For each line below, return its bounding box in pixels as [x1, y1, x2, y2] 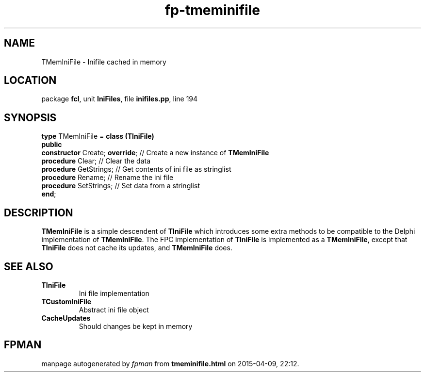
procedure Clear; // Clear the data [41, 157, 151, 165]
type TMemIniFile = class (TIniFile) [41, 132, 154, 141]
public [41, 140, 62, 149]
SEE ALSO [4, 260, 53, 273]
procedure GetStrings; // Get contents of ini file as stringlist [41, 165, 231, 174]
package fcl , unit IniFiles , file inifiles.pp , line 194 [41, 95, 198, 103]
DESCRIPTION [4, 206, 73, 219]
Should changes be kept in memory [79, 322, 193, 330]
